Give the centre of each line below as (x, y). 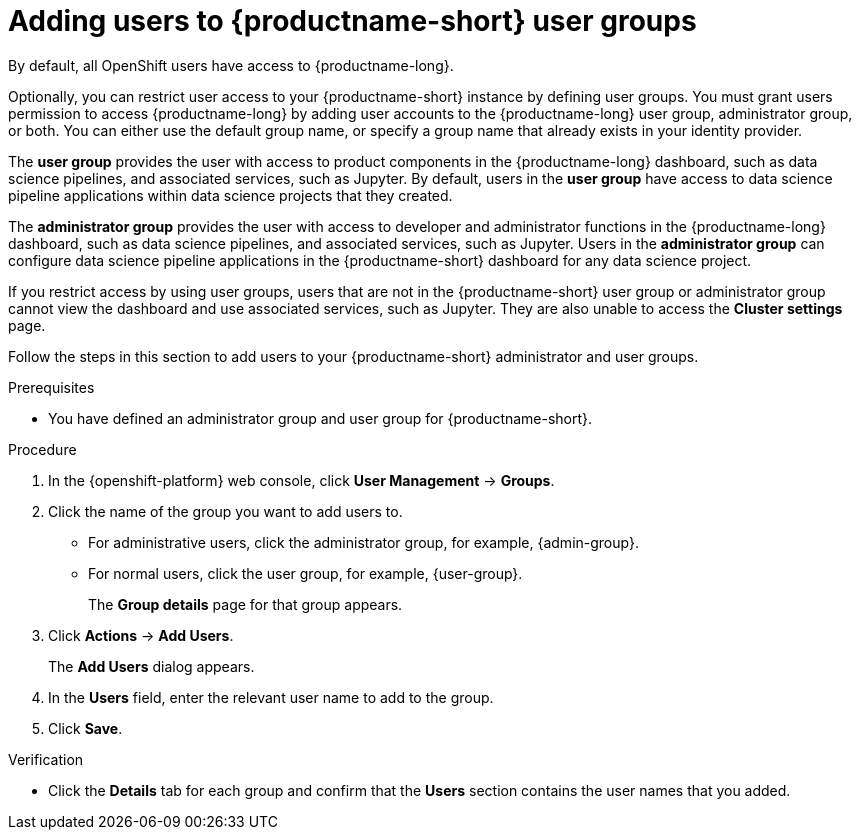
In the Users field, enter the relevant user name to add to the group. (271, 697)
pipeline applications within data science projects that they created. (230, 195)
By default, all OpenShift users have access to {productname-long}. (231, 65)
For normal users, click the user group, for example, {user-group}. (305, 573)
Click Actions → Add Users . (141, 635)
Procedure (42, 449)
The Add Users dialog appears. (151, 666)
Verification (46, 759)
